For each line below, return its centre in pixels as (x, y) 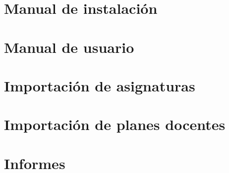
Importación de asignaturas (100, 85)
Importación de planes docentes (115, 124)
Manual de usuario (69, 47)
